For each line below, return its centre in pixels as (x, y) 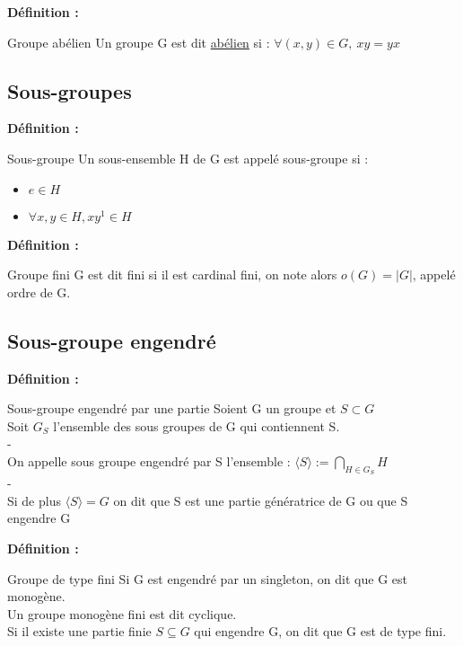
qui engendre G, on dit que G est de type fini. (320, 631)
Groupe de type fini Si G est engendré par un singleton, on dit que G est (207, 578)
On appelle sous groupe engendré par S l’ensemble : (149, 460)
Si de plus (34, 500)
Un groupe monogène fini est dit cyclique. (122, 613)
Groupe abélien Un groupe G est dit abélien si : (139, 42)
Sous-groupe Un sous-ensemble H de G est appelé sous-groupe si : (188, 158)
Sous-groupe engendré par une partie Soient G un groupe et (172, 408)
